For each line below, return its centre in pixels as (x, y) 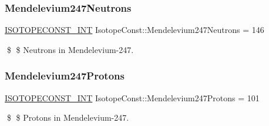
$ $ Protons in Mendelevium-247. (68, 117)
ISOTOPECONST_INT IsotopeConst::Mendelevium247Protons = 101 (132, 97)
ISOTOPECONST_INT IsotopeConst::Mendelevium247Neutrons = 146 (134, 30)
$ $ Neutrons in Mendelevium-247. (70, 49)
